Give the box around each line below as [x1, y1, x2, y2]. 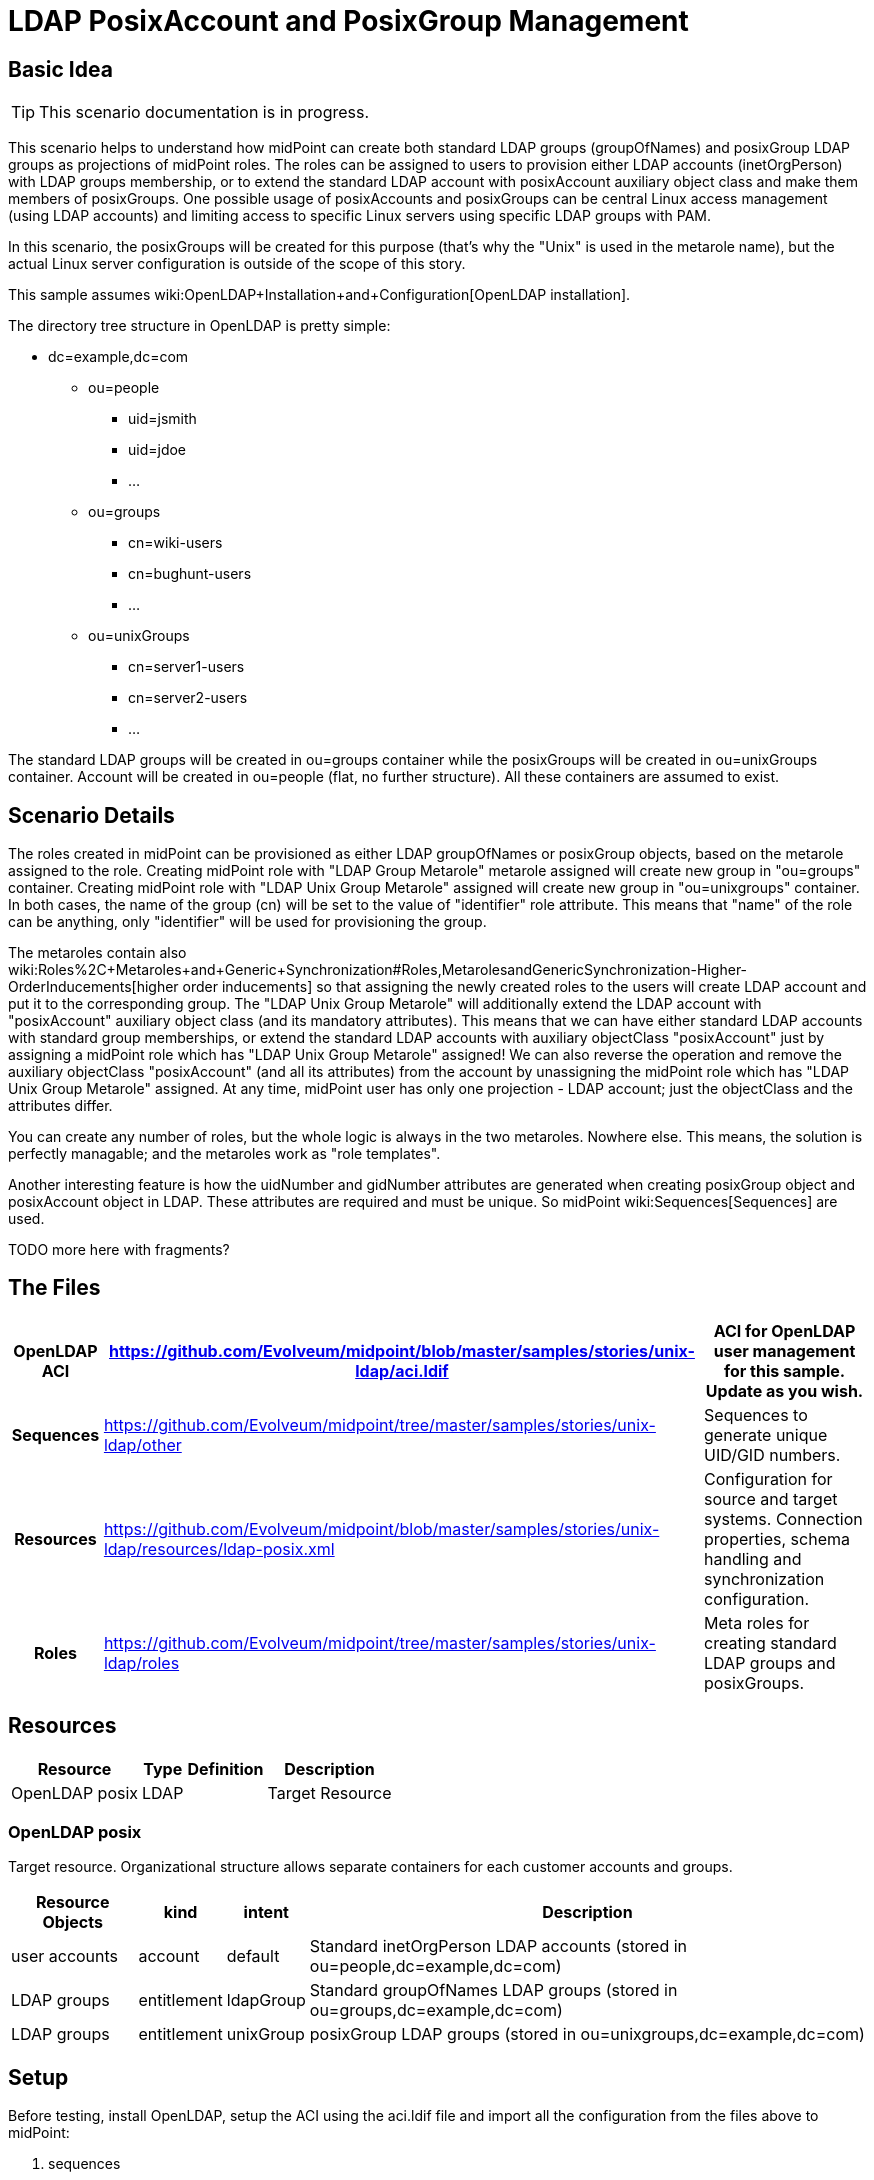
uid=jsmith [128, 410, 197, 428]
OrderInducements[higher [8, 978, 179, 996]
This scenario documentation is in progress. [39, 102, 370, 123]
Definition [187, 1758, 264, 1779]
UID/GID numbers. [704, 1444, 841, 1465]
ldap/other [103, 1434, 182, 1455]
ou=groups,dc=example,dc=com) [309, 2000, 563, 2021]
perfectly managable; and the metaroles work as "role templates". [8, 1145, 441, 1163]
